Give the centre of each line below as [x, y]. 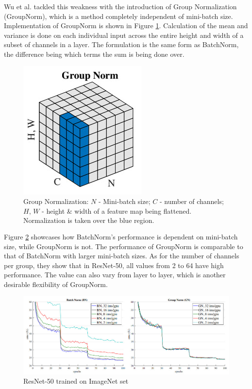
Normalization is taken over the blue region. [89, 220]
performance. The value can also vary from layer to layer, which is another [115, 275]
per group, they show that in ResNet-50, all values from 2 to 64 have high [114, 265]
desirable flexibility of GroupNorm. [56, 284]
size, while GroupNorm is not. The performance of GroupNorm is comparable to [124, 246]
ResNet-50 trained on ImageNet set [76, 381]
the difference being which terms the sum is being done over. [94, 54]
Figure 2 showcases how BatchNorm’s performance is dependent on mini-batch [121, 236]
